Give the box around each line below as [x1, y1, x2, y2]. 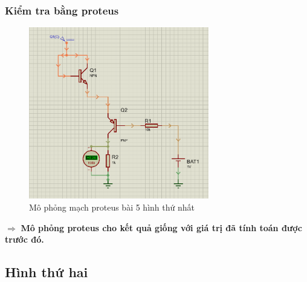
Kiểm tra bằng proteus [5, 2, 119, 18]
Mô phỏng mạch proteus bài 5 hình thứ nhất [29, 200, 195, 213]
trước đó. [5, 233, 44, 246]
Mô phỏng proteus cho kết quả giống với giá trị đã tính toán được [21, 221, 302, 234]
